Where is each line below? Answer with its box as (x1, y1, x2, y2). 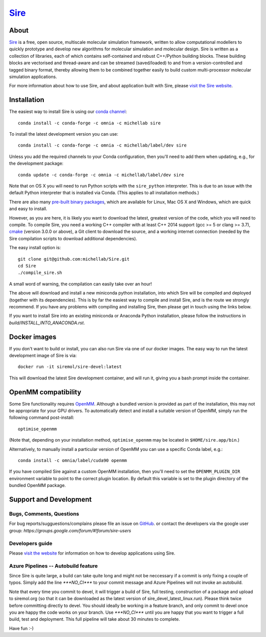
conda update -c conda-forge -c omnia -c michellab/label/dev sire (18, 172, 184, 178)
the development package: (9, 160, 64, 166)
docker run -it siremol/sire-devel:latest (18, 364, 122, 370)
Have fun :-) (9, 625, 34, 631)
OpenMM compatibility (9, 388, 81, 396)
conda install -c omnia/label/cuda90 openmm (18, 458, 128, 463)
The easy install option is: (9, 245, 61, 251)
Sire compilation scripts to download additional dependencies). (9, 235, 137, 241)
